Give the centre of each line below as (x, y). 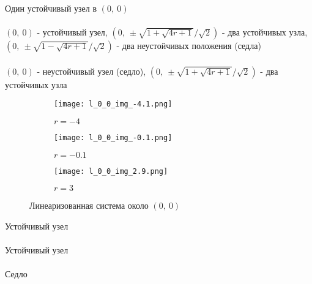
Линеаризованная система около (89, 205)
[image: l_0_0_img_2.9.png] (111, 171)
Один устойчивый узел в (51, 8)
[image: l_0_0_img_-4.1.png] (113, 104)
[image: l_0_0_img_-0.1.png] (113, 138)
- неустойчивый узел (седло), (91, 71)
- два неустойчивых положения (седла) (189, 46)
